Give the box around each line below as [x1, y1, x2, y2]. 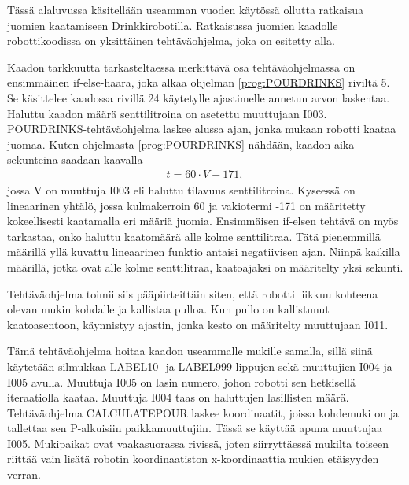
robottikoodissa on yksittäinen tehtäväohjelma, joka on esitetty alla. [7, 32, 335, 49]
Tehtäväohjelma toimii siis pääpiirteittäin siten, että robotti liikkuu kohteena [7, 285, 378, 302]
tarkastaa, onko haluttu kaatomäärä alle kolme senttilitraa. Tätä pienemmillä [7, 228, 381, 244]
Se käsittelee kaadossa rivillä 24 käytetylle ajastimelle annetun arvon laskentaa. [7, 89, 390, 106]
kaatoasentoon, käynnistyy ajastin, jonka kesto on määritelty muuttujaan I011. [7, 316, 389, 332]
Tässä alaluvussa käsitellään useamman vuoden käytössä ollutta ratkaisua [7, 2, 364, 17]
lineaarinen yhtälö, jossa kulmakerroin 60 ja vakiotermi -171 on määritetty [7, 197, 366, 213]
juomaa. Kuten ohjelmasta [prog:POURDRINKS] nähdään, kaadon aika [7, 135, 355, 152]
